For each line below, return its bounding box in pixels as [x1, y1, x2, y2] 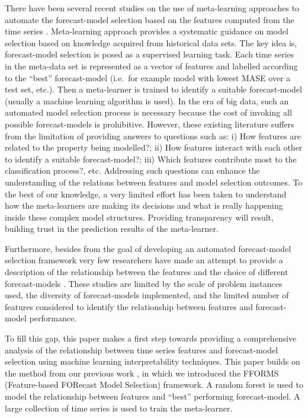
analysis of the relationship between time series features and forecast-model [5, 343, 278, 356]
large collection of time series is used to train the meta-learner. [5, 401, 233, 414]
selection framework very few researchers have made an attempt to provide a [5, 254, 283, 266]
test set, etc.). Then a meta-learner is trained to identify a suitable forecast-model [5, 83, 302, 95]
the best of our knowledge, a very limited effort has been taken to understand [5, 187, 287, 200]
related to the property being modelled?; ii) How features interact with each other [5, 141, 303, 154]
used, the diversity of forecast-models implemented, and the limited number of [5, 289, 289, 301]
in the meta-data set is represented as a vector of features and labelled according [5, 59, 298, 72]
